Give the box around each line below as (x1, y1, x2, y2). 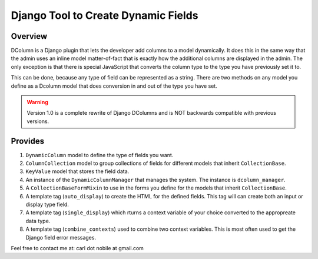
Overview (11, 31, 48, 41)
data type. (25, 217, 51, 224)
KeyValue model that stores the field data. (25, 168, 130, 175)
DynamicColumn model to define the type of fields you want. (25, 151, 174, 158)
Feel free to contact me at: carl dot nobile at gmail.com (11, 245, 144, 251)
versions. (26, 118, 49, 125)
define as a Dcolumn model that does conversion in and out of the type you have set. (11, 82, 217, 89)
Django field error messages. (25, 234, 97, 241)
